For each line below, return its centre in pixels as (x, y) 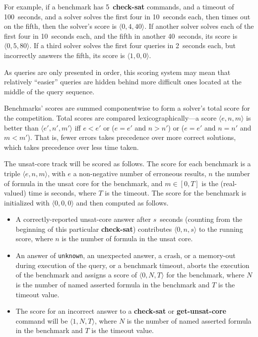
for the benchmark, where (205, 275)
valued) (15, 193)
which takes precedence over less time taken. (71, 147)
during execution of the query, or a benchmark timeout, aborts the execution (132, 265)
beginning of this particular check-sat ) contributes (94, 229)
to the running (221, 229)
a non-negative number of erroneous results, (140, 173)
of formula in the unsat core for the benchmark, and (83, 183)
